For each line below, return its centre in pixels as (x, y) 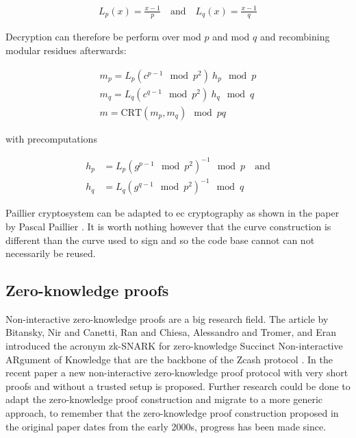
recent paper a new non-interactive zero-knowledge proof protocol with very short (177, 373)
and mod (231, 37)
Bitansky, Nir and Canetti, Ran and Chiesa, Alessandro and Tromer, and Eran (171, 332)
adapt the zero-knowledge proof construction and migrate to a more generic (164, 399)
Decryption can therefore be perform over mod (103, 37)
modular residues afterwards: (66, 50)
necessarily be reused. (51, 253)
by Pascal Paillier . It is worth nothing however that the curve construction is (168, 226)
